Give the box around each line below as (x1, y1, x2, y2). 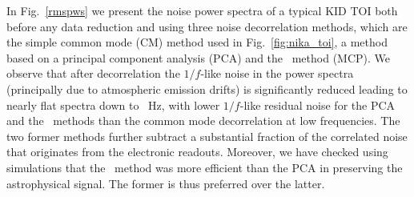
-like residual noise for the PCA (239, 96, 396, 113)
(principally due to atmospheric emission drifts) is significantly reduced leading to (6, 80, 408, 97)
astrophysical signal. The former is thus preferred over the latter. (6, 175, 325, 191)
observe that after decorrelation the (6, 65, 180, 82)
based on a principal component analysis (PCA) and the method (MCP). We (6, 49, 391, 66)
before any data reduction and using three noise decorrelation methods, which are (6, 18, 408, 34)
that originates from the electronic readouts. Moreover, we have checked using (6, 143, 388, 160)
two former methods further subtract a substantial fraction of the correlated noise (6, 127, 408, 144)
